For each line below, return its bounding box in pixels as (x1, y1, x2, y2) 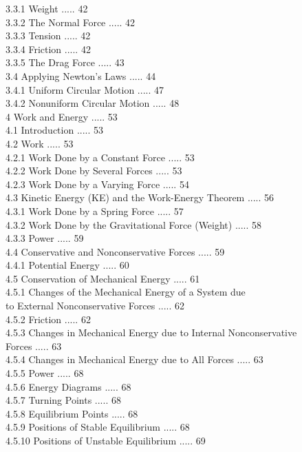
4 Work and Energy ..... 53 (6, 109, 118, 123)
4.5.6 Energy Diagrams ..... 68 (6, 379, 131, 393)
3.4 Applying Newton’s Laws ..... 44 (6, 68, 156, 83)
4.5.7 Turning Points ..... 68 (6, 393, 121, 407)
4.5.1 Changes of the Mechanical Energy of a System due (6, 285, 246, 299)
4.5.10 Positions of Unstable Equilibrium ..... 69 (6, 433, 206, 447)
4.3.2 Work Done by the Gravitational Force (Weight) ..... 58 (6, 217, 262, 232)
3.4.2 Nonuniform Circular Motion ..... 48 (6, 96, 180, 110)
